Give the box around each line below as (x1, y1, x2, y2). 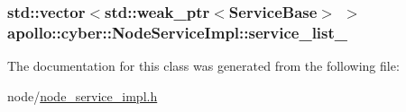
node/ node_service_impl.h (7, 86, 158, 105)
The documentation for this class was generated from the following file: (7, 56, 400, 75)
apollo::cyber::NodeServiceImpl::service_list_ (7, 21, 348, 43)
